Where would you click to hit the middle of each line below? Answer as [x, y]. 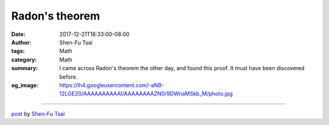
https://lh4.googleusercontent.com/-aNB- [112, 85]
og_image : [25, 85]
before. [69, 77]
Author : [21, 42]
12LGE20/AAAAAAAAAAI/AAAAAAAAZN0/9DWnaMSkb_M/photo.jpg [146, 94]
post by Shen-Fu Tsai [38, 113]
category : [24, 59]
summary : [25, 68]
